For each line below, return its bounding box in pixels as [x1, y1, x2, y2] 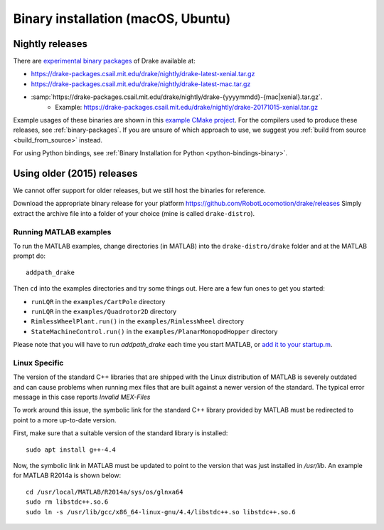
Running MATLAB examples [13, 227, 112, 237]
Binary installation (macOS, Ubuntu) [13, 11, 231, 26]
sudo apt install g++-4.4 [26, 445, 117, 454]
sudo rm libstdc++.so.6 [26, 498, 109, 506]
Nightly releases [13, 38, 88, 50]
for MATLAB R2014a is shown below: [13, 471, 122, 480]
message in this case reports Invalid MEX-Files [13, 393, 151, 402]
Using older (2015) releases [13, 167, 138, 180]
